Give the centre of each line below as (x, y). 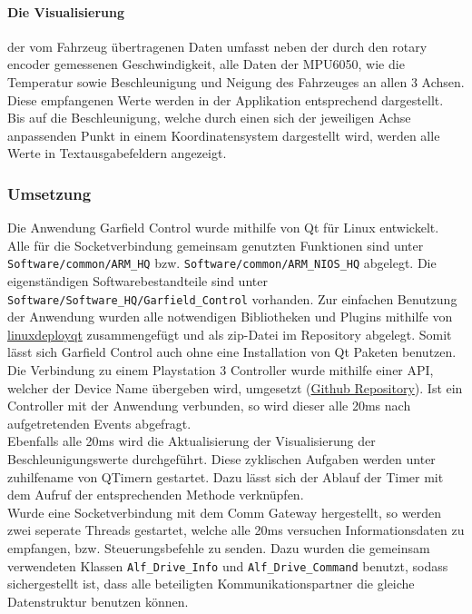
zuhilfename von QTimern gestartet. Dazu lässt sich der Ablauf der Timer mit (226, 476)
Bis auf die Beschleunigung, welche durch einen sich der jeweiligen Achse (209, 118)
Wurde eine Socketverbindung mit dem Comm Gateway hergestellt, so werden (224, 512)
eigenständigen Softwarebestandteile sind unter (138, 281)
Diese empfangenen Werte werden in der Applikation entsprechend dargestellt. (226, 99)
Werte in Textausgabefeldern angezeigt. (117, 153)
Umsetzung (49, 193)
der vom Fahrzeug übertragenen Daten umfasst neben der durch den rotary (217, 46)
